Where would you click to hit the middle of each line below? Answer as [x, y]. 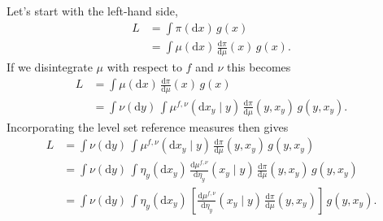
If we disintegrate [50, 67]
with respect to [144, 67]
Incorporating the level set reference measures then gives [148, 126]
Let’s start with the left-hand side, [92, 11]
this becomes [259, 67]
